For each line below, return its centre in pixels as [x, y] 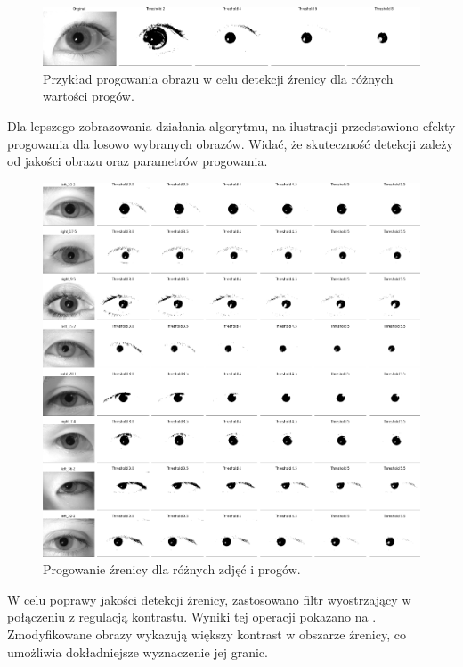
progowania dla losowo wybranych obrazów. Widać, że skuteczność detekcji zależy [230, 143]
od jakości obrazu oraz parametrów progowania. [138, 161]
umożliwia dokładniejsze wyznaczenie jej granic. [138, 651]
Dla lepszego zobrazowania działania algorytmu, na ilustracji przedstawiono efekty [231, 126]
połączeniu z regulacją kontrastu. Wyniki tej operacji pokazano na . [192, 617]
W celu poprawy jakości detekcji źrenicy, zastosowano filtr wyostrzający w [209, 599]
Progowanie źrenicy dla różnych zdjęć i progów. [172, 569]
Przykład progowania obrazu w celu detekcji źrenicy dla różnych [218, 78]
